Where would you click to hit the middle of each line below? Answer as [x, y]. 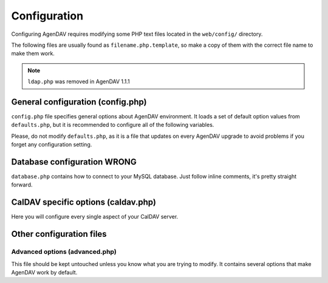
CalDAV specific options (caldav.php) [84, 203]
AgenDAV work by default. [44, 272]
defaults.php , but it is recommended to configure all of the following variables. [113, 125]
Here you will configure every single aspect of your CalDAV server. [95, 217]
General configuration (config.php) [79, 102]
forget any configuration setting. [52, 145]
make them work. [33, 53]
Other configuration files [59, 234]
